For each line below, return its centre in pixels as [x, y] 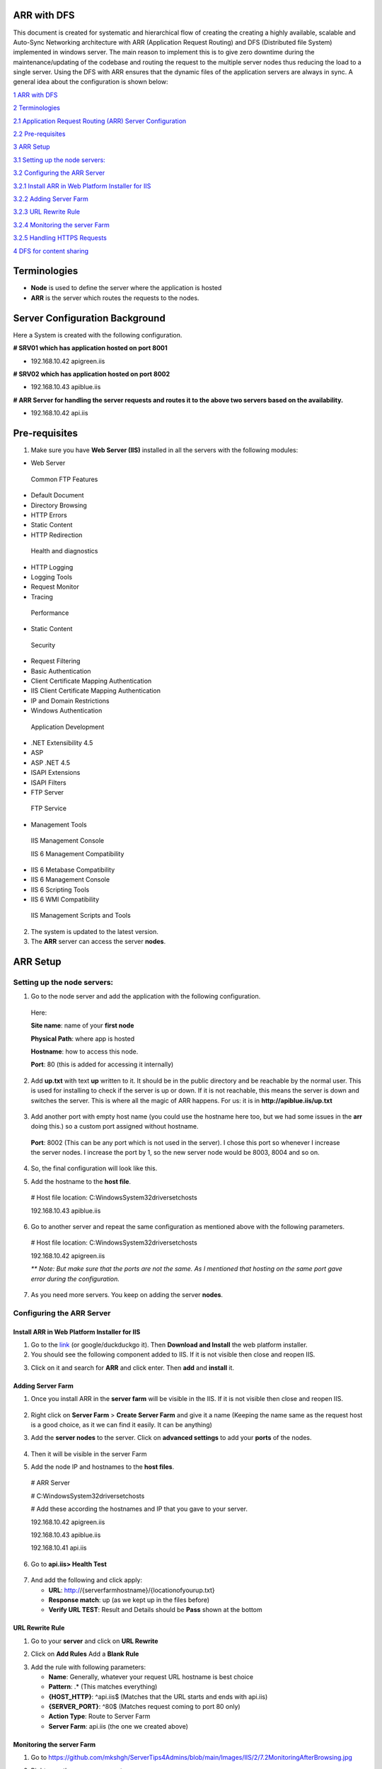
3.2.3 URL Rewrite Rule [47, 212]
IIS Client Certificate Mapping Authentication [96, 691]
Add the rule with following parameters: [88, 1667]
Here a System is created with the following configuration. [98, 335]
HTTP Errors [49, 515]
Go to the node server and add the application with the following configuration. [146, 996]
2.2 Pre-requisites [39, 134]
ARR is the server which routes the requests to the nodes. [115, 298]
